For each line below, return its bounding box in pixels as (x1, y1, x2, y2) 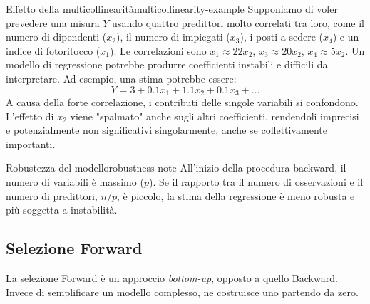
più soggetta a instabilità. (6, 202, 118, 217)
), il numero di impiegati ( (115, 29, 230, 44)
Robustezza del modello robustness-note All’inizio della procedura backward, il (6, 160, 346, 175)
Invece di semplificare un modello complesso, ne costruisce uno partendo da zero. (6, 284, 359, 299)
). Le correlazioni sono (109, 43, 207, 58)
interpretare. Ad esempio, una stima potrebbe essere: (6, 70, 237, 85)
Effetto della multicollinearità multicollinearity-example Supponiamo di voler (6, 1, 338, 16)
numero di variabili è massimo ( (6, 174, 144, 189)
